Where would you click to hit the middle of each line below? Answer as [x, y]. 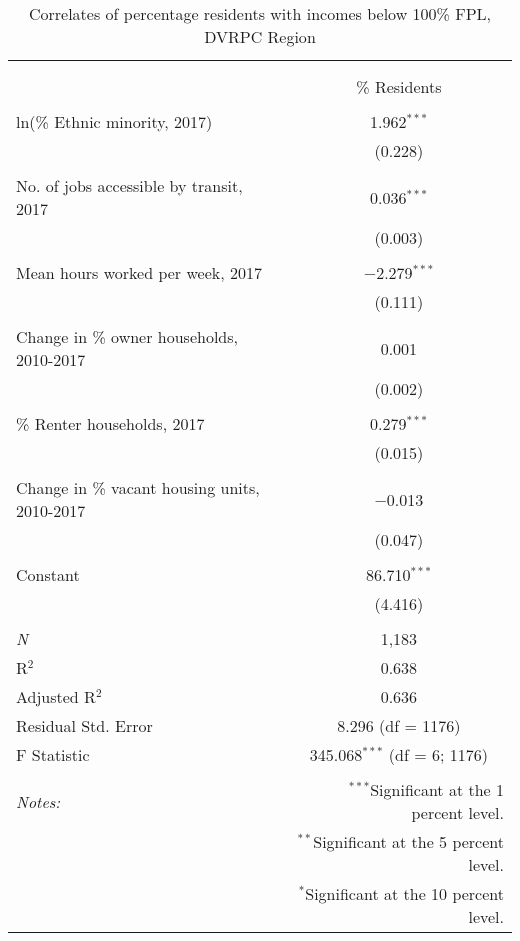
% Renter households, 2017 [110, 423]
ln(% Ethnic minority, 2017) [114, 121]
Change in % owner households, [127, 336]
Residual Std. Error [84, 725]
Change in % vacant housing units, [138, 487]
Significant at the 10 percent [404, 893]
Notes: [38, 801]
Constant [48, 574]
